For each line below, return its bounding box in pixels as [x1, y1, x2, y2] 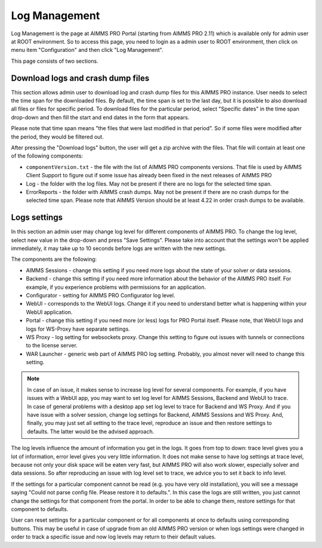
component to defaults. [11, 505, 69, 513]
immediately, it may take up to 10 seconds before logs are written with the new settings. [11, 245, 227, 252]
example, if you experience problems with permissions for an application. [26, 284, 206, 291]
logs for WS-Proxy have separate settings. [26, 325, 131, 333]
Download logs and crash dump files [11, 73, 150, 83]
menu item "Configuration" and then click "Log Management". [11, 47, 163, 54]
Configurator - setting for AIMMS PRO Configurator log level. [26, 291, 175, 298]
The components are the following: [11, 255, 97, 263]
